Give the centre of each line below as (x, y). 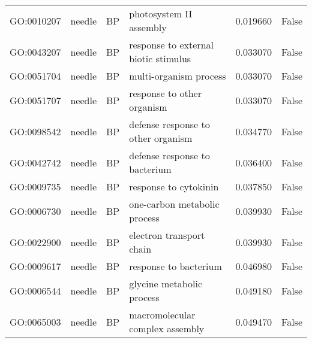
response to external (171, 45)
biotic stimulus (160, 58)
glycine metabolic (166, 283)
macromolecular (162, 315)
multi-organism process (178, 76)
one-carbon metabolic (174, 204)
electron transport (167, 235)
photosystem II (161, 13)
